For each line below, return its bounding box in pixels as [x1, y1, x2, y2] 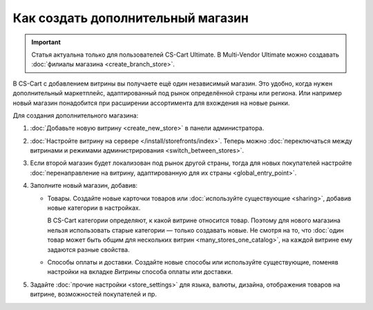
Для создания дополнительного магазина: [12, 111, 139, 119]
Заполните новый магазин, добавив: [30, 182, 138, 190]
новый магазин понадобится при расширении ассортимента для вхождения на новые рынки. [12, 99, 290, 107]
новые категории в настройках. [47, 204, 141, 212]
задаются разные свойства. [47, 245, 131, 253]
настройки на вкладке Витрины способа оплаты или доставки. [47, 268, 233, 276]
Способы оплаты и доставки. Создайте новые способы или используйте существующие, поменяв [47, 258, 338, 266]
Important [31, 38, 61, 46]
